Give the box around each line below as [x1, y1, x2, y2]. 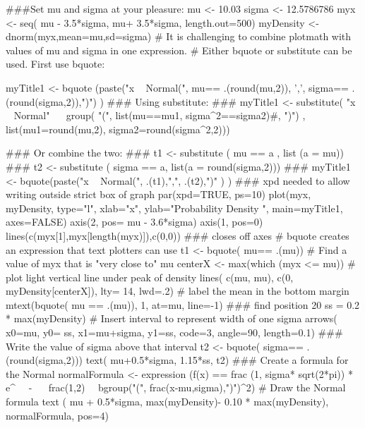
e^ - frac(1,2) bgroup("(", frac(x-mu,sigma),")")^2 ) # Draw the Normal [6, 380, 346, 395]
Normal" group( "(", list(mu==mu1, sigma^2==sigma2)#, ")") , [13, 108, 306, 123]
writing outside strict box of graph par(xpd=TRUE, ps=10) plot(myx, [6, 187, 311, 202]
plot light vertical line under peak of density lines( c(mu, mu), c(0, [6, 269, 294, 284]
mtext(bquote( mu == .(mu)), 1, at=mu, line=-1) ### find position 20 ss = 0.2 [6, 297, 360, 312]
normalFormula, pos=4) [6, 408, 109, 422]
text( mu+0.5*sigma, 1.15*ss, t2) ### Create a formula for [85, 353, 349, 367]
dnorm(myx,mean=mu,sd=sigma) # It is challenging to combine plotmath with [6, 29, 352, 44]
